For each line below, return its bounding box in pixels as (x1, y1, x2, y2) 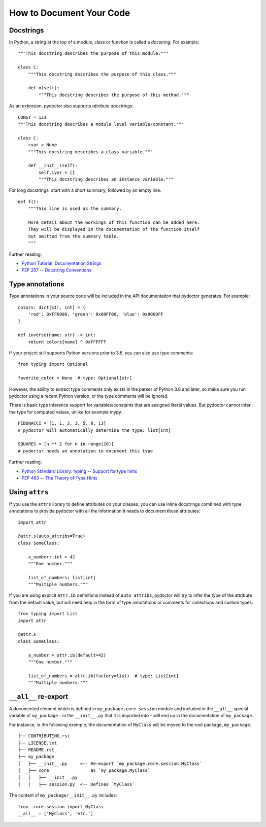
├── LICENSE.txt (18, 740, 57, 746)
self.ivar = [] (38, 170, 75, 175)
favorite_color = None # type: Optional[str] (18, 375, 133, 381)
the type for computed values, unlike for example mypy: (9, 409, 123, 415)
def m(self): (28, 85, 60, 91)
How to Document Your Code (9, 7, 131, 18)
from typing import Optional (18, 361, 88, 367)
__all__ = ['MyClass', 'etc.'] (18, 811, 94, 817)
